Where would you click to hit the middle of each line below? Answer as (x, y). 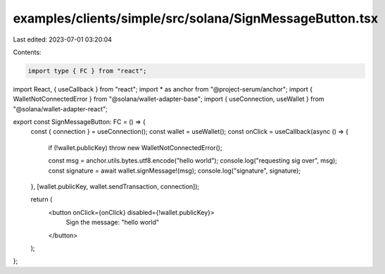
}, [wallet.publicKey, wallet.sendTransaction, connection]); (115, 187)
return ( (42, 199)
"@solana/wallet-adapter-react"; (61, 108)
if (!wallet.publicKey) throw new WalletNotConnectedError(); (135, 147)
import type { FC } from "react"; (87, 71)
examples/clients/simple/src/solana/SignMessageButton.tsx (196, 18)
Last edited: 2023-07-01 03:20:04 (63, 39)
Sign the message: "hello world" (113, 223)
